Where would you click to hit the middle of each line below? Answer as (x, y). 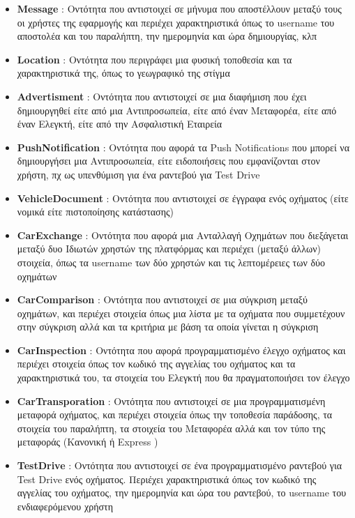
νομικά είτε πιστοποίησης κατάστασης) (95, 212)
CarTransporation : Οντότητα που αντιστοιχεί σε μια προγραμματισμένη (171, 401)
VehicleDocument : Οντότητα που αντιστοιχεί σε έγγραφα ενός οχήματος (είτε (183, 198)
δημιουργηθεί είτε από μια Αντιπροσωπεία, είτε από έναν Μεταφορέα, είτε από (177, 110)
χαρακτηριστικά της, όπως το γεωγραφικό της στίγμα (123, 73)
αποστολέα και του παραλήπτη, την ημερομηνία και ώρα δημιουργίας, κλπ (167, 36)
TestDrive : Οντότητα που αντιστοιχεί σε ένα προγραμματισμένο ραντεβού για (180, 465)
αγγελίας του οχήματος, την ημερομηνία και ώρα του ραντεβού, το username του (182, 493)
